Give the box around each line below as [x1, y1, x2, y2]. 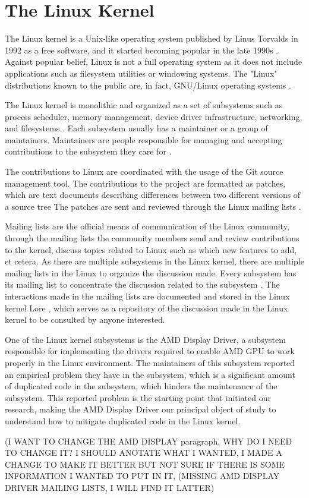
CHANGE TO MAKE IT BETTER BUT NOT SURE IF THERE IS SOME [5, 458, 285, 470]
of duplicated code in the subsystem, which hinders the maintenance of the [5, 380, 278, 392]
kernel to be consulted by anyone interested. [5, 313, 165, 326]
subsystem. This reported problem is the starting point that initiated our [5, 391, 271, 404]
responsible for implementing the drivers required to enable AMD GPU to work [5, 345, 295, 357]
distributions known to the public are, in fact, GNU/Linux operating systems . [5, 78, 291, 91]
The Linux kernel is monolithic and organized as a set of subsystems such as [5, 99, 283, 111]
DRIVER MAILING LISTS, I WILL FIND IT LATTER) [5, 481, 215, 493]
